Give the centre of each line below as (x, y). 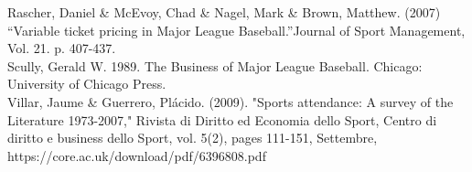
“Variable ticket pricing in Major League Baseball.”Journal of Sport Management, (236, 30)
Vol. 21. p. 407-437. (62, 48)
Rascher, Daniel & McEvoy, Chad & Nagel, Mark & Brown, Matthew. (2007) (224, 12)
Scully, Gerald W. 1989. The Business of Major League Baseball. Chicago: (215, 65)
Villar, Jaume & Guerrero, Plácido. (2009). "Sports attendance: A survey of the (231, 101)
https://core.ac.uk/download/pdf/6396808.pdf (137, 155)
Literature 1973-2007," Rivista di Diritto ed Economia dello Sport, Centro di (222, 119)
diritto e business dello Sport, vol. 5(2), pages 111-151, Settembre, (193, 138)
